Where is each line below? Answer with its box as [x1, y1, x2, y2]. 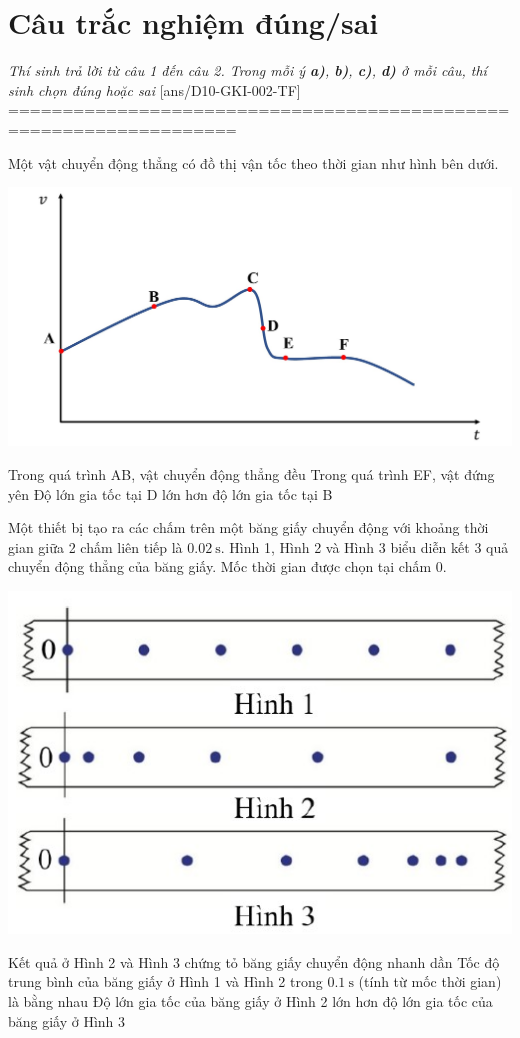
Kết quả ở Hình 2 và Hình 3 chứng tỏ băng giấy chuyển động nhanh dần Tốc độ [8, 951, 500, 972]
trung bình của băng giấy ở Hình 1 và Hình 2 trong [8, 971, 323, 992]
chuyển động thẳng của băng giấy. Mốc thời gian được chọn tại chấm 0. [8, 556, 447, 577]
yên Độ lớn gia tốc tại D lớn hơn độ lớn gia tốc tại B [8, 483, 333, 504]
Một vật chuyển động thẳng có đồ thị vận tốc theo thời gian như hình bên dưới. [8, 152, 499, 173]
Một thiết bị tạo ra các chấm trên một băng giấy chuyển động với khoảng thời [8, 517, 489, 538]
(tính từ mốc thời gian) [358, 971, 502, 992]
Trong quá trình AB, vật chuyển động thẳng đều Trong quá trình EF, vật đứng [8, 464, 495, 485]
